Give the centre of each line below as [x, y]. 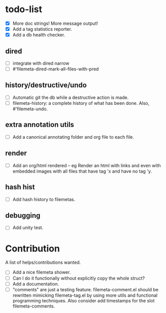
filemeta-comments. [34, 306]
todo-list [24, 9]
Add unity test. [28, 228]
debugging [23, 216]
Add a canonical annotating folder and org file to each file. [73, 137]
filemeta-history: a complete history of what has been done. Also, [81, 103]
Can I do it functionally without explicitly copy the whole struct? [79, 278]
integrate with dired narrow [41, 63]
